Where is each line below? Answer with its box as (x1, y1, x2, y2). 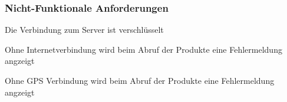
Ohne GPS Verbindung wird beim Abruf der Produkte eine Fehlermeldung (5, 74, 275, 86)
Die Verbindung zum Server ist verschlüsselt (5, 23, 164, 36)
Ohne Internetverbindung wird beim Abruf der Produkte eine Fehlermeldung (5, 43, 282, 55)
